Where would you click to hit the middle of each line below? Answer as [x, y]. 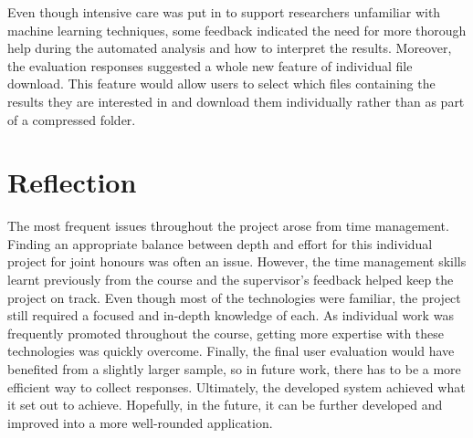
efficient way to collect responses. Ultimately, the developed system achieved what [236, 386]
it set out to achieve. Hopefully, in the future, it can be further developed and [225, 405]
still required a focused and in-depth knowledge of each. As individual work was [231, 315]
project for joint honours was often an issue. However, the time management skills [237, 261]
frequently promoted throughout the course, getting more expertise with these [226, 333]
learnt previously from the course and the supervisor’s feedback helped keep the [231, 280]
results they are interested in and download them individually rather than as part [236, 101]
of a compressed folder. [72, 119]
